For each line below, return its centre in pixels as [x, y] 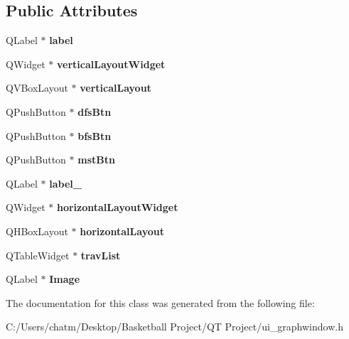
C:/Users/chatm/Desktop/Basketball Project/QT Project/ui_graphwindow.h [174, 327]
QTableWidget [38, 255]
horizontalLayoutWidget [117, 207]
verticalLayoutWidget [111, 64]
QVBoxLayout [37, 88]
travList [101, 255]
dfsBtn [95, 111]
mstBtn [96, 160]
